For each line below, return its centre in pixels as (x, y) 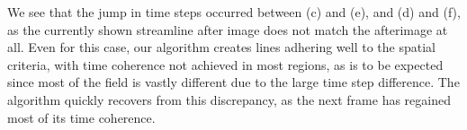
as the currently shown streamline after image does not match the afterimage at (228, 29)
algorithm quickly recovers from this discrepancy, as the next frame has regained (229, 99)
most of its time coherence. (81, 117)
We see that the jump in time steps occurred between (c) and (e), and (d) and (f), (234, 12)
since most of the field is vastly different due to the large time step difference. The (233, 82)
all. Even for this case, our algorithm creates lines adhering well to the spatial (221, 47)
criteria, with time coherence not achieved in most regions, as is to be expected (225, 64)
